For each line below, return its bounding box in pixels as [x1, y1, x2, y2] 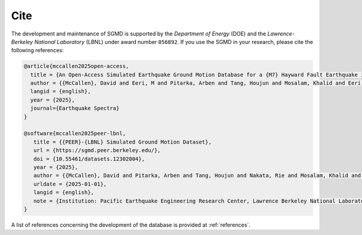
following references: [11, 47, 64, 54]
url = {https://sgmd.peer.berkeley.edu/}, [33, 147, 161, 154]
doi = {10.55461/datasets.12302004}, [33, 155, 145, 162]
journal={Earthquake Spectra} [30, 105, 120, 112]
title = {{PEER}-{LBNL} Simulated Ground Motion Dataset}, [33, 138, 212, 145]
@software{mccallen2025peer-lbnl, [24, 130, 126, 137]
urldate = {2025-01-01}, [33, 180, 107, 188]
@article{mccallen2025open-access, [24, 63, 129, 70]
